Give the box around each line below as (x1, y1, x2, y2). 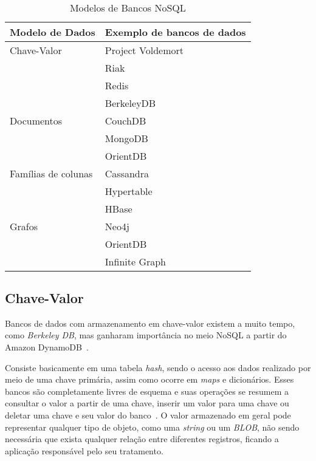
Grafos (10, 219, 38, 233)
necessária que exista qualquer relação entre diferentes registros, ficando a (5, 432, 279, 445)
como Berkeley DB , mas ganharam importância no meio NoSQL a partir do (5, 329, 287, 341)
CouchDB (105, 113, 146, 128)
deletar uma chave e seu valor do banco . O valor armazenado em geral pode (5, 408, 291, 421)
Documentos (10, 113, 63, 128)
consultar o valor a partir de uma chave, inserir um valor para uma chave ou (5, 397, 289, 409)
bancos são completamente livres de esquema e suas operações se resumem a (5, 384, 289, 397)
